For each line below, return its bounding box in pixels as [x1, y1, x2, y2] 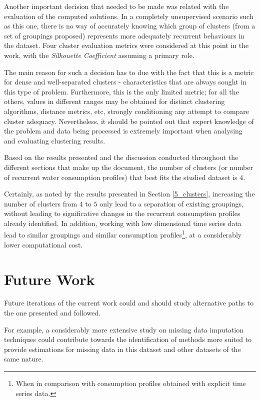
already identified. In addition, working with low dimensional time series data [4, 217, 241, 228]
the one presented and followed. [4, 307, 101, 318]
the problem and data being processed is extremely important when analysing [4, 125, 242, 136]
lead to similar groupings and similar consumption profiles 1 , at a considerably [4, 228, 242, 240]
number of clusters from [4, 198, 77, 208]
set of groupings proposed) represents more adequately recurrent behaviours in [4, 30, 245, 40]
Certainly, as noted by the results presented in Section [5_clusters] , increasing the [4, 188, 255, 199]
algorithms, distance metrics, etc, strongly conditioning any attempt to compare [4, 105, 249, 116]
